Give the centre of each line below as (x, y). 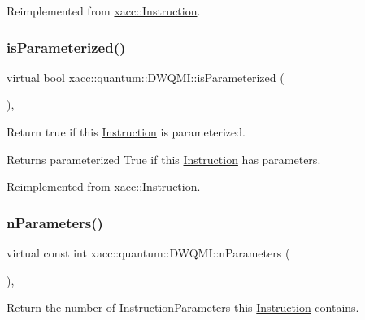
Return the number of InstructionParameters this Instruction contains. (183, 307)
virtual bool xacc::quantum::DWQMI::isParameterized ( (146, 77)
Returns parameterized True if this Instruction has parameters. (164, 159)
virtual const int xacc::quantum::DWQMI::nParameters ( (148, 253)
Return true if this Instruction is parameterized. (126, 132)
